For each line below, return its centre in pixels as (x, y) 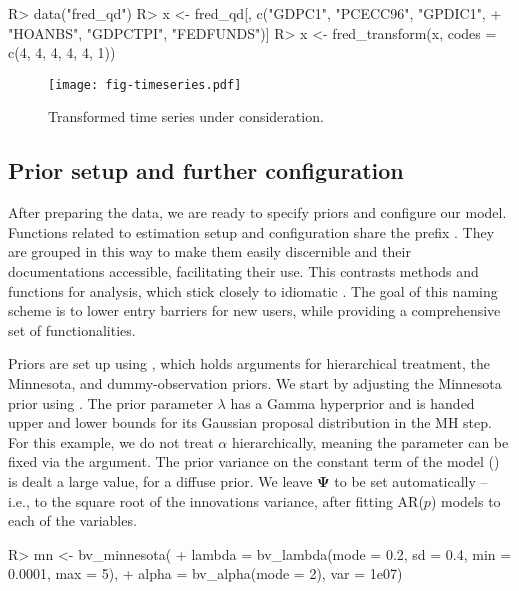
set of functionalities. (72, 329)
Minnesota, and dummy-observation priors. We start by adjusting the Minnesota (255, 382)
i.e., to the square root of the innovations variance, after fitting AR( (216, 500)
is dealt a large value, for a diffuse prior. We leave (160, 480)
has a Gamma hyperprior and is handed (352, 402)
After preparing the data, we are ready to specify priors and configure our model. (257, 212)
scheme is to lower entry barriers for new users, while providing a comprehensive (254, 310)
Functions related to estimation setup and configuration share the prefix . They (251, 231)
